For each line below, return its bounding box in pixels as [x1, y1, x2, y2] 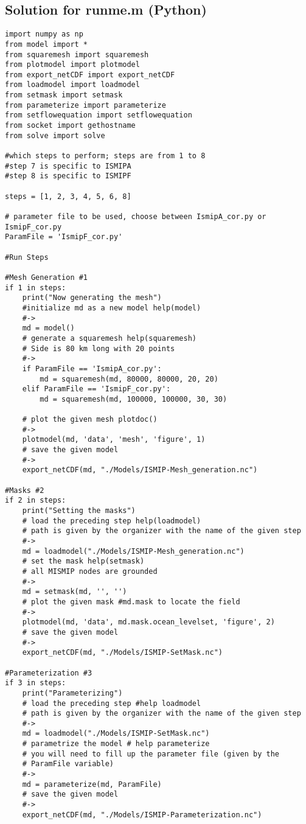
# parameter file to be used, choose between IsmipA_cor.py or [5, 212, 266, 222]
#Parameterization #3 [5, 668, 92, 677]
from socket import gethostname [5, 121, 136, 130]
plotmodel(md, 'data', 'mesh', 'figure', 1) [22, 435, 206, 444]
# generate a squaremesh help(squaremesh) [22, 333, 196, 343]
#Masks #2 [5, 486, 44, 495]
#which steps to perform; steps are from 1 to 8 [5, 152, 206, 161]
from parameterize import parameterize [5, 100, 166, 110]
